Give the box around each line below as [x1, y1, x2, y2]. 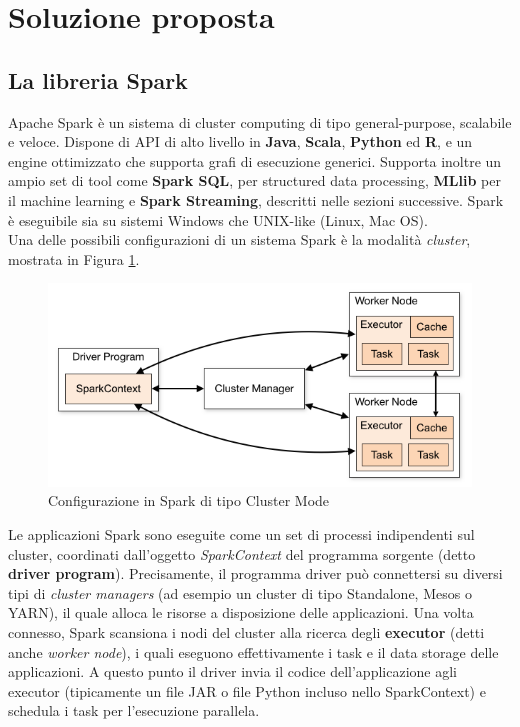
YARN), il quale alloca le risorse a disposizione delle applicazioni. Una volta [8, 602, 474, 623]
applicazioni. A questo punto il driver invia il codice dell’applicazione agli [8, 661, 457, 682]
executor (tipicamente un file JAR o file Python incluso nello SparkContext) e [8, 680, 486, 701]
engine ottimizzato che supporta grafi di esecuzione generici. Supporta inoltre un [8, 150, 502, 171]
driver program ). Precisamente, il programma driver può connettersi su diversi [8, 563, 503, 584]
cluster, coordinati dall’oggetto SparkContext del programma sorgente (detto [8, 543, 476, 564]
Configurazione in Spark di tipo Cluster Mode [48, 490, 330, 511]
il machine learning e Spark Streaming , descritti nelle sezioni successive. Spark [8, 189, 504, 210]
